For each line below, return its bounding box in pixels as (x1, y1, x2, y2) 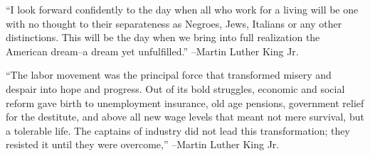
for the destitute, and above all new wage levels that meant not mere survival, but (6, 109, 364, 124)
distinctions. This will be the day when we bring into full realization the (6, 30, 320, 45)
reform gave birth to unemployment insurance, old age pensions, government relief (6, 95, 364, 110)
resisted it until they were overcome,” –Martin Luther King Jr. (6, 137, 280, 152)
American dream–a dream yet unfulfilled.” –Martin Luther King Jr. (6, 43, 299, 58)
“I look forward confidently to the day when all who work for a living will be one (6, 2, 359, 16)
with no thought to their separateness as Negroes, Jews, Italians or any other (6, 16, 342, 30)
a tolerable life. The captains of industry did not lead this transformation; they (6, 123, 350, 138)
